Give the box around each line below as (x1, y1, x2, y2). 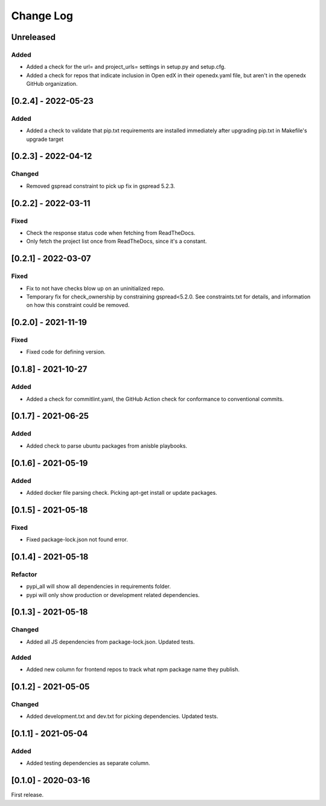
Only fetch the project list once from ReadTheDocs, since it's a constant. (26, 237, 207, 245)
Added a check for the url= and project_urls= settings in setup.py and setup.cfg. (26, 63, 226, 71)
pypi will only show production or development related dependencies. (26, 591, 200, 598)
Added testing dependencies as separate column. (26, 759, 150, 767)
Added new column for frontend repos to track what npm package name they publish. (26, 665, 240, 673)
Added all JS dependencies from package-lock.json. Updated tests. (26, 638, 196, 645)
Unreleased (11, 32, 56, 42)
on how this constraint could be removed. (26, 301, 130, 309)
